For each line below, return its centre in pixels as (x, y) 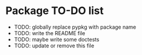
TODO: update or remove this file (54, 46)
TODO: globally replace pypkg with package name (75, 27)
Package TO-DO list (55, 11)
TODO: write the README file (49, 33)
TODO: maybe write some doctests (57, 39)
